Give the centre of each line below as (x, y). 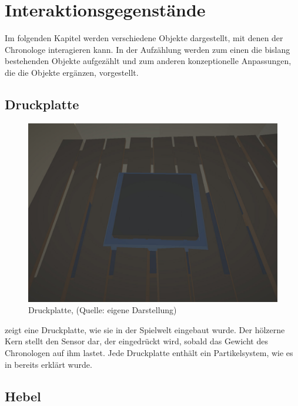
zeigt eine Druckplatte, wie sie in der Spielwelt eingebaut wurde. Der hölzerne (145, 329)
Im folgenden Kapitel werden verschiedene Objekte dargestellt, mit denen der (144, 38)
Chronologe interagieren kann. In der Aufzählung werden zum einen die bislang (148, 49)
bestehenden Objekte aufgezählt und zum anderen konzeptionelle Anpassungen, (148, 61)
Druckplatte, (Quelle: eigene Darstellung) (103, 310)
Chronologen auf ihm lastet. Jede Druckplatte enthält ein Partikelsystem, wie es (149, 353)
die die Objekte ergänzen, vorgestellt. (72, 72)
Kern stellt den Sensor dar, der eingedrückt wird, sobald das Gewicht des (136, 341)
